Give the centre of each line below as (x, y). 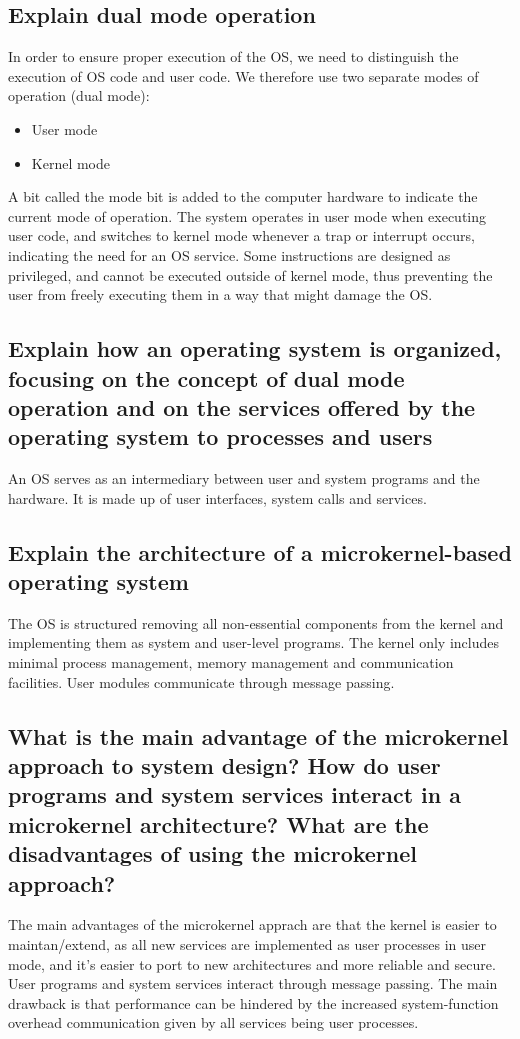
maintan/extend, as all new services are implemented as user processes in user (247, 944)
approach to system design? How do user (224, 765)
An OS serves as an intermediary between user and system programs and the (244, 478)
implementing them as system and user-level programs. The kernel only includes (253, 642)
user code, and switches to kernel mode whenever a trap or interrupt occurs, (241, 235)
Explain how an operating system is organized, (255, 348)
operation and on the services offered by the (242, 406)
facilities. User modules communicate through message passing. (201, 681)
